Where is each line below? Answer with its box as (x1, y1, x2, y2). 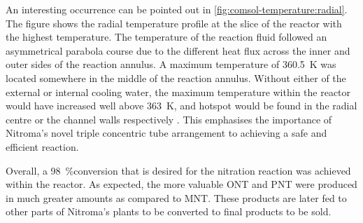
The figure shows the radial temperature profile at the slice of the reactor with (6, 15, 342, 30)
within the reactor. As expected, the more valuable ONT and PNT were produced (6, 177, 357, 191)
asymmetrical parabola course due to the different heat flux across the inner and (6, 43, 350, 58)
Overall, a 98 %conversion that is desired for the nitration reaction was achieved (6, 163, 351, 177)
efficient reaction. (6, 139, 79, 154)
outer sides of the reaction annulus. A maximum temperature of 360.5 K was (6, 57, 336, 72)
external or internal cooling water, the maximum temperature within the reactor (6, 84, 351, 99)
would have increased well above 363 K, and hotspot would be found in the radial (6, 98, 357, 113)
